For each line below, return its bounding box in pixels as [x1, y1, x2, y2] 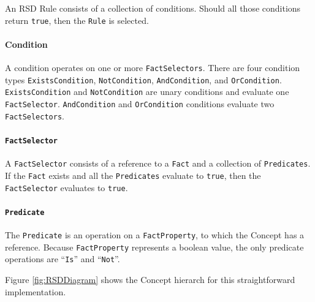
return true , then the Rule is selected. [5, 13, 149, 26]
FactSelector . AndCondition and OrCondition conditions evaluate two [5, 97, 275, 110]
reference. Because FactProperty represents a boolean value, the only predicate [5, 240, 304, 253]
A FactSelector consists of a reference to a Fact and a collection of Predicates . [5, 157, 311, 170]
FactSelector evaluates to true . [5, 181, 128, 194]
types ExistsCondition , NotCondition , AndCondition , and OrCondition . [5, 73, 282, 86]
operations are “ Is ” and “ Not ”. [5, 252, 120, 265]
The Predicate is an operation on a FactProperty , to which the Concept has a [5, 228, 305, 241]
